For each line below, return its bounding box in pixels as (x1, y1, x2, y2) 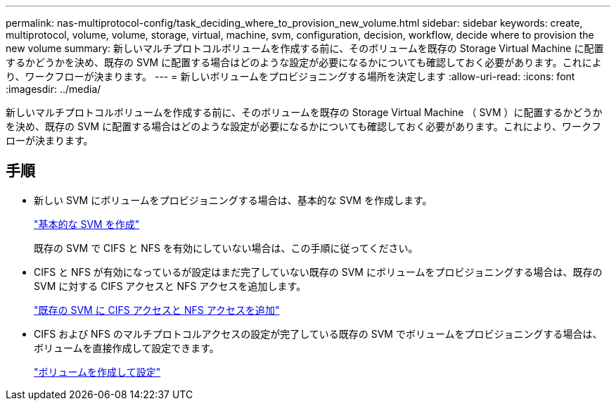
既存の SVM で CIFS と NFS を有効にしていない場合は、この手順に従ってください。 (34, 241, 418, 254)
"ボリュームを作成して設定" (34, 365, 161, 378)
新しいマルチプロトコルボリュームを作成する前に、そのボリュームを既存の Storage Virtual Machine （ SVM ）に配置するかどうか (6, 106, 603, 118)
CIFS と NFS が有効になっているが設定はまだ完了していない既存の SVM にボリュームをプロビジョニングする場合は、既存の (34, 265, 603, 278)
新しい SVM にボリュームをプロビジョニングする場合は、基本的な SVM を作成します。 (34, 194, 432, 206)
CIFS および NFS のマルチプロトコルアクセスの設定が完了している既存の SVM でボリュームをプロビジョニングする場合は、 (34, 327, 603, 340)
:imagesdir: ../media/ (6, 83, 101, 95)
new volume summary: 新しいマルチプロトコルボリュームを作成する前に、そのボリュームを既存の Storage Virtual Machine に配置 (6, 42, 604, 54)
